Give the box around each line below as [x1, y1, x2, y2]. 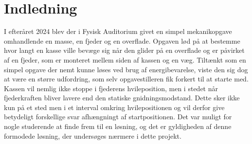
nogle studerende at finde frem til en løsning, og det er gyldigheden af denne [4, 121, 232, 131]
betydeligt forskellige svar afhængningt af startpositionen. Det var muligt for [4, 112, 232, 122]
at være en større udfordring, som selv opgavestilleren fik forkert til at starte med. [4, 74, 249, 84]
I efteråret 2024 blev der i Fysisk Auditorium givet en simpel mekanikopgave [4, 26, 232, 36]
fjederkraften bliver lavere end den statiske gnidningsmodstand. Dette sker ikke [4, 93, 240, 103]
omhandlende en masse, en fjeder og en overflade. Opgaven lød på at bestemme [4, 35, 240, 46]
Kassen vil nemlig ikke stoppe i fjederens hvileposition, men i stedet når [4, 83, 218, 93]
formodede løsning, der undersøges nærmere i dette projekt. [4, 130, 181, 141]
